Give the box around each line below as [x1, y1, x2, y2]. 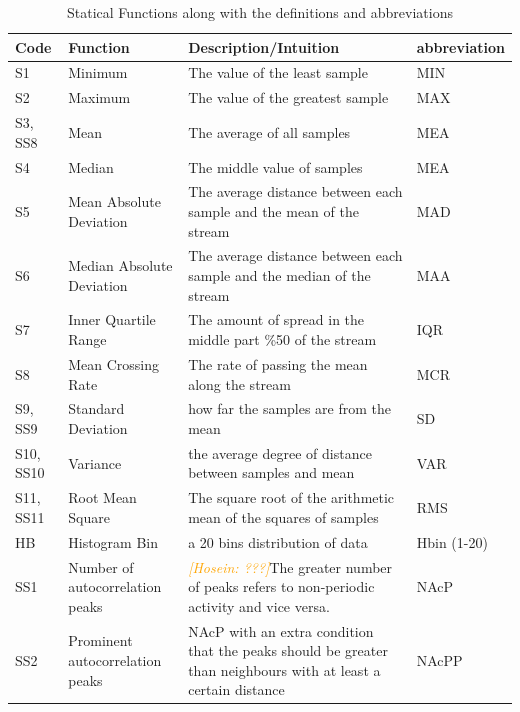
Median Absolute [68, 255, 173, 276]
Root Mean [68, 487, 137, 508]
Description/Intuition [188, 36, 340, 57]
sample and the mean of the [188, 201, 359, 221]
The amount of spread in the [188, 309, 365, 330]
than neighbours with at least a [188, 659, 381, 680]
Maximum [68, 87, 131, 108]
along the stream [188, 373, 291, 394]
